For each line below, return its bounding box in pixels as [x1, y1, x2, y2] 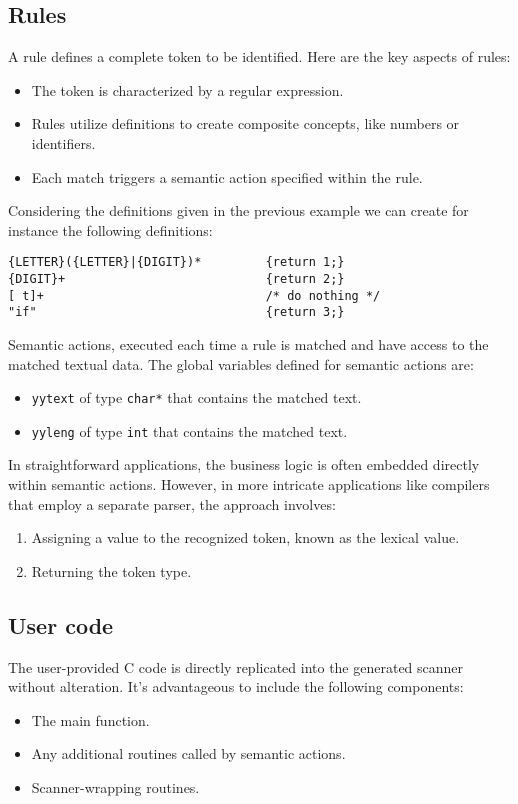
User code [8, 609, 114, 640]
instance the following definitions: [8, 219, 213, 240]
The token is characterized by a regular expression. [31, 79, 344, 100]
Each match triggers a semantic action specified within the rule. [31, 166, 423, 187]
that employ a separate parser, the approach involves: [8, 493, 336, 514]
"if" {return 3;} [8, 305, 345, 320]
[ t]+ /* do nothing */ [8, 288, 381, 303]
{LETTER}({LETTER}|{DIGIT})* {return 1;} [8, 255, 345, 270]
